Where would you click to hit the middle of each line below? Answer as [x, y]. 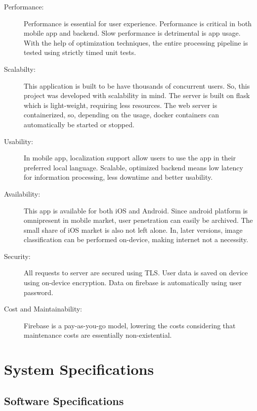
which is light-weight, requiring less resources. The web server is [121, 105]
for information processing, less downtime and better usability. [118, 177]
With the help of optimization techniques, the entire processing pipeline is [136, 42]
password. [39, 292]
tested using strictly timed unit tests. [80, 52]
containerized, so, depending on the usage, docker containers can [122, 115]
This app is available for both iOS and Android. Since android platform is [136, 210]
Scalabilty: [20, 69]
